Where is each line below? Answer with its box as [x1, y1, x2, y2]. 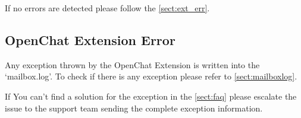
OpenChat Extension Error [5, 30, 175, 49]
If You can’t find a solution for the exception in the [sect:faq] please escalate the [5, 90, 297, 102]
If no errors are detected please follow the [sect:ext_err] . [5, 2, 210, 14]
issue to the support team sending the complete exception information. [5, 101, 263, 114]
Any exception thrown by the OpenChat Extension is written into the [5, 58, 260, 71]
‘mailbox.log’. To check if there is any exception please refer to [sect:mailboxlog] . [5, 70, 297, 82]
